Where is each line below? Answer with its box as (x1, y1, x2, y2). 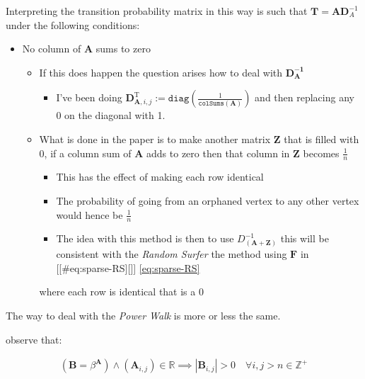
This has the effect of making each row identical (56, 169, 264, 184)
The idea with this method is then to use (56, 231, 234, 246)
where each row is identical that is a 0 (39, 284, 204, 299)
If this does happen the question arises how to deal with (39, 64, 283, 79)
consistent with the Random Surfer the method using (56, 247, 287, 261)
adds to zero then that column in (146, 145, 290, 160)
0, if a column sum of (39, 145, 132, 160)
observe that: (6, 332, 62, 346)
